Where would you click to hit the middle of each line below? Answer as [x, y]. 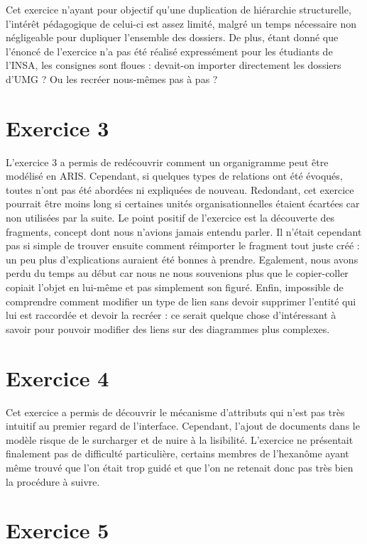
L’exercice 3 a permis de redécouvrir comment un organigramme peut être [167, 162]
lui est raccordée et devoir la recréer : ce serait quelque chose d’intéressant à [171, 315]
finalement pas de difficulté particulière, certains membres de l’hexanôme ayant [177, 453]
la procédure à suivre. [53, 481]
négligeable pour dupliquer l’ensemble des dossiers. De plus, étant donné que [172, 37]
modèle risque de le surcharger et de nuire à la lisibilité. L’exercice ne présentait [180, 439]
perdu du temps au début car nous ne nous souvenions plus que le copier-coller [177, 273]
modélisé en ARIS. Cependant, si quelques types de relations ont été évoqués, [174, 176]
